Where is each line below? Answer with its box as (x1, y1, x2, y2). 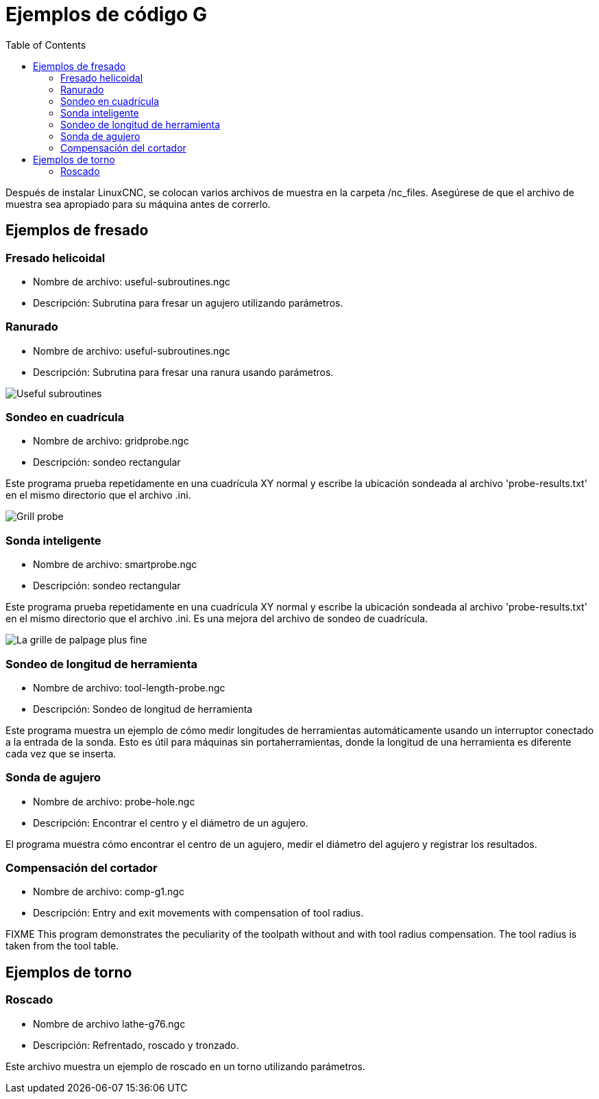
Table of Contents (5, 38, 86, 51)
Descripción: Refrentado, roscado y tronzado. (33, 1039, 239, 1051)
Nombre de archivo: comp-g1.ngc (33, 886, 184, 898)
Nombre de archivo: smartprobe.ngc (33, 558, 197, 571)
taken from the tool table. (5, 940, 119, 952)
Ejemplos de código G (5, 3, 207, 26)
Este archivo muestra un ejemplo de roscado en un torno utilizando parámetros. (5, 1060, 365, 1072)
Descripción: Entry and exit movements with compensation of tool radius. (33, 907, 364, 919)
